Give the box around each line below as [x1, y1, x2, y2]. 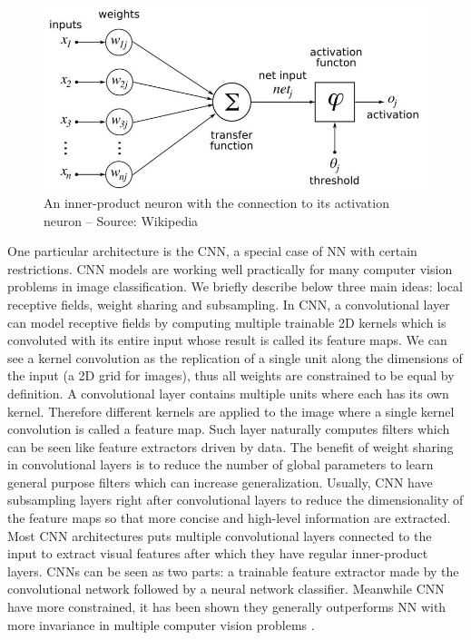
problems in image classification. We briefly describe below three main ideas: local [7, 277, 463, 296]
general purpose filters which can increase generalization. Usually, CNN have [7, 472, 433, 491]
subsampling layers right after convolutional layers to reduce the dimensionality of [7, 490, 464, 509]
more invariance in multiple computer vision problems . [7, 615, 315, 634]
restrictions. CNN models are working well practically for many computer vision [7, 259, 453, 278]
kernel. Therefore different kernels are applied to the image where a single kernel [7, 401, 455, 420]
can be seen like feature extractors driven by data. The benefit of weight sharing [7, 437, 454, 456]
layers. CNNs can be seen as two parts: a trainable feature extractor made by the [7, 561, 459, 580]
